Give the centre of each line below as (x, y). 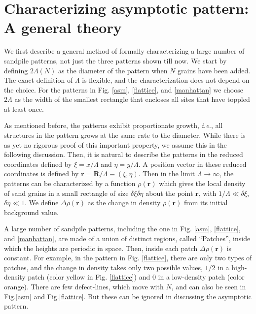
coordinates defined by (38, 164)
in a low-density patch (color (201, 277)
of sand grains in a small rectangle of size (66, 193)
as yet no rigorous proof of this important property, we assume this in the (115, 144)
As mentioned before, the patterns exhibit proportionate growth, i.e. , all (113, 125)
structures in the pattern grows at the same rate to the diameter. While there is (125, 135)
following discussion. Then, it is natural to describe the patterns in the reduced (124, 154)
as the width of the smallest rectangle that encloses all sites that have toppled (132, 99)
